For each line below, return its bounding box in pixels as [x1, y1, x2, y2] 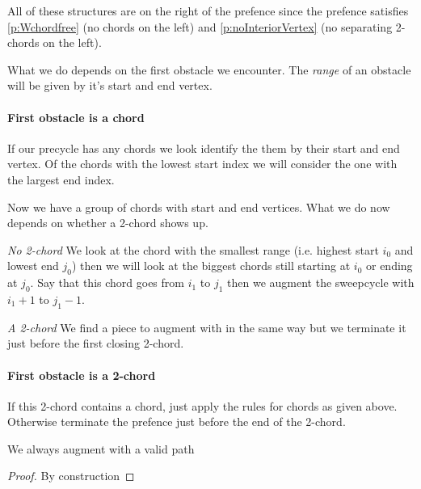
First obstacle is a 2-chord [7, 366, 156, 383]
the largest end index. [7, 171, 115, 188]
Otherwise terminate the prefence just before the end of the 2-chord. [7, 413, 346, 430]
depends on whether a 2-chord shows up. [7, 214, 208, 231]
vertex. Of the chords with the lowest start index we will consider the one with [7, 155, 398, 172]
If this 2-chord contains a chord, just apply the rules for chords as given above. [7, 397, 398, 414]
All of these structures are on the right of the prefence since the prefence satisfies [7, 2, 409, 19]
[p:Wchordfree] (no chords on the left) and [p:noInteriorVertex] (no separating [7, 18, 393, 35]
